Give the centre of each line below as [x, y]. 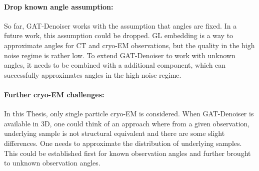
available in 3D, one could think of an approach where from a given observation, [127, 123]
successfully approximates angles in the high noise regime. [93, 74]
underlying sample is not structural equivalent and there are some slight [114, 133]
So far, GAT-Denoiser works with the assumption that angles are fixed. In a [120, 25]
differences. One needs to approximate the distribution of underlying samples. [123, 143]
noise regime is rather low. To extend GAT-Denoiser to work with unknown [120, 55]
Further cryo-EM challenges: [54, 94]
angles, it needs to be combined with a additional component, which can [115, 65]
